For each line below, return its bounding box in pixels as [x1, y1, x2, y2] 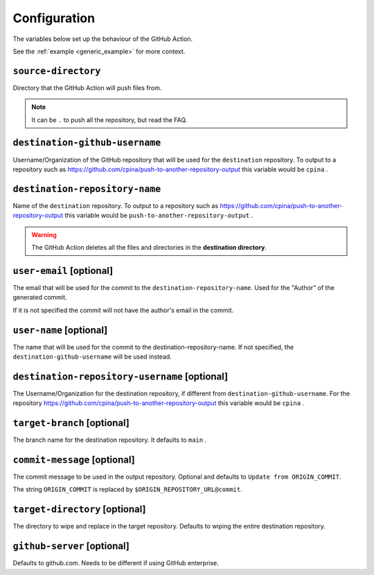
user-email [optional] [12, 264, 114, 277]
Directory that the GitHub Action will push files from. [12, 83, 162, 92]
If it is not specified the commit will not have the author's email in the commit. [12, 306, 234, 314]
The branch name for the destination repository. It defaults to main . [12, 436, 207, 444]
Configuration [12, 10, 96, 26]
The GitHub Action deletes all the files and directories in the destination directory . [31, 243, 267, 251]
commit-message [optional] [12, 454, 135, 465]
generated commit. [12, 293, 67, 302]
